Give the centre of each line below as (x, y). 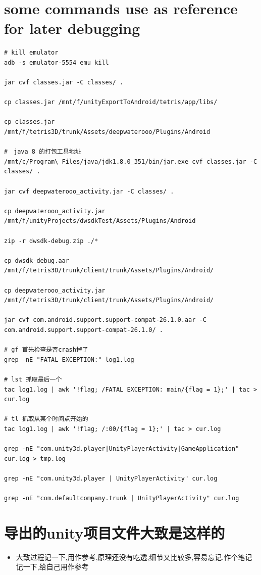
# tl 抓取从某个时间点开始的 (46, 419)
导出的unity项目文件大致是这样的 (115, 532)
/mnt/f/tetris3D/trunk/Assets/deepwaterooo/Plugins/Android (107, 132)
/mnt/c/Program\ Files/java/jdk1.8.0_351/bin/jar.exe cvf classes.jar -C (131, 161)
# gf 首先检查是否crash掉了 (46, 350)
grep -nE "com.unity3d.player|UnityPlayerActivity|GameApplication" (122, 449)
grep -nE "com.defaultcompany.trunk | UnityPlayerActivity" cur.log (122, 498)
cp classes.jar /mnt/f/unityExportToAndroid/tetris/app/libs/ (111, 102)
